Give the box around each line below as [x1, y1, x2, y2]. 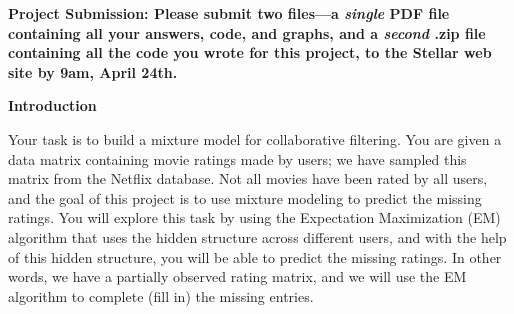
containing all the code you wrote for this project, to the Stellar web [8, 42, 492, 63]
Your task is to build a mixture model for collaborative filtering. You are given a [8, 128, 502, 149]
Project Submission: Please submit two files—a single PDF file [8, 3, 450, 23]
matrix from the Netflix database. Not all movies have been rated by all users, [8, 168, 488, 189]
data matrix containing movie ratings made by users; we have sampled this [8, 148, 467, 169]
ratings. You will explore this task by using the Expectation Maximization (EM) [8, 207, 501, 228]
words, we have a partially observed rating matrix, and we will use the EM [8, 266, 467, 287]
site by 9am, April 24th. [8, 61, 178, 82]
